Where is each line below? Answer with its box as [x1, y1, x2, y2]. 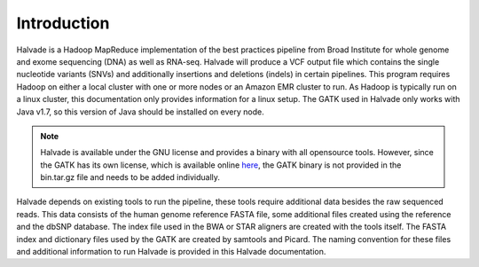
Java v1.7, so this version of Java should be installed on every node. [16, 106, 265, 117]
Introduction [16, 13, 110, 33]
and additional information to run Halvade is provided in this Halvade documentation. [16, 247, 326, 257]
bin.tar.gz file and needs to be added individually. [40, 172, 221, 183]
